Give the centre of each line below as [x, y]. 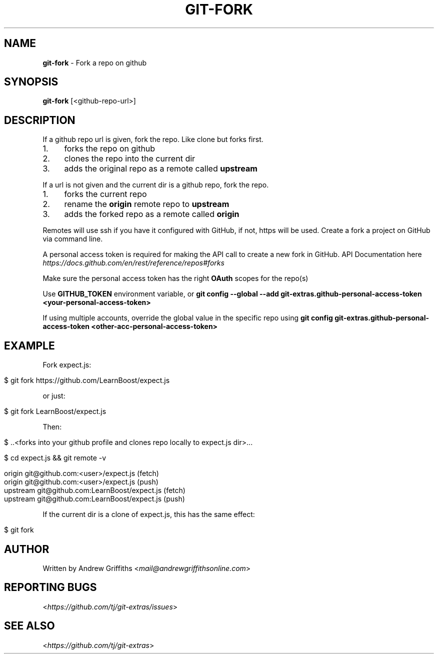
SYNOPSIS [31, 82]
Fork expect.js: [67, 365]
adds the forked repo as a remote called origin [152, 214]
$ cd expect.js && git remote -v [55, 458]
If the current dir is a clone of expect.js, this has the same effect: [149, 514]
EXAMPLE [29, 345]
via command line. [73, 239]
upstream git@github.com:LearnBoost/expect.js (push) [94, 499]
